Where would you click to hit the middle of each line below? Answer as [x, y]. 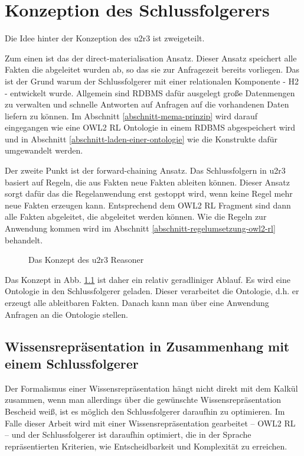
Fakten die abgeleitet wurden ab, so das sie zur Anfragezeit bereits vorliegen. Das [152, 69]
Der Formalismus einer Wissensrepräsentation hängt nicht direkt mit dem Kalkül [151, 388]
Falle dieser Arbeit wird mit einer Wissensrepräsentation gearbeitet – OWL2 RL [150, 423]
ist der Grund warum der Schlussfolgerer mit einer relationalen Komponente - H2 [152, 81]
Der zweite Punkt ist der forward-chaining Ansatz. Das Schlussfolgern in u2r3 [145, 170]
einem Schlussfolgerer [72, 363]
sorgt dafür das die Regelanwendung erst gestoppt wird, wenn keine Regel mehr [149, 193]
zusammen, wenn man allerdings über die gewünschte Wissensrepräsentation [143, 400]
